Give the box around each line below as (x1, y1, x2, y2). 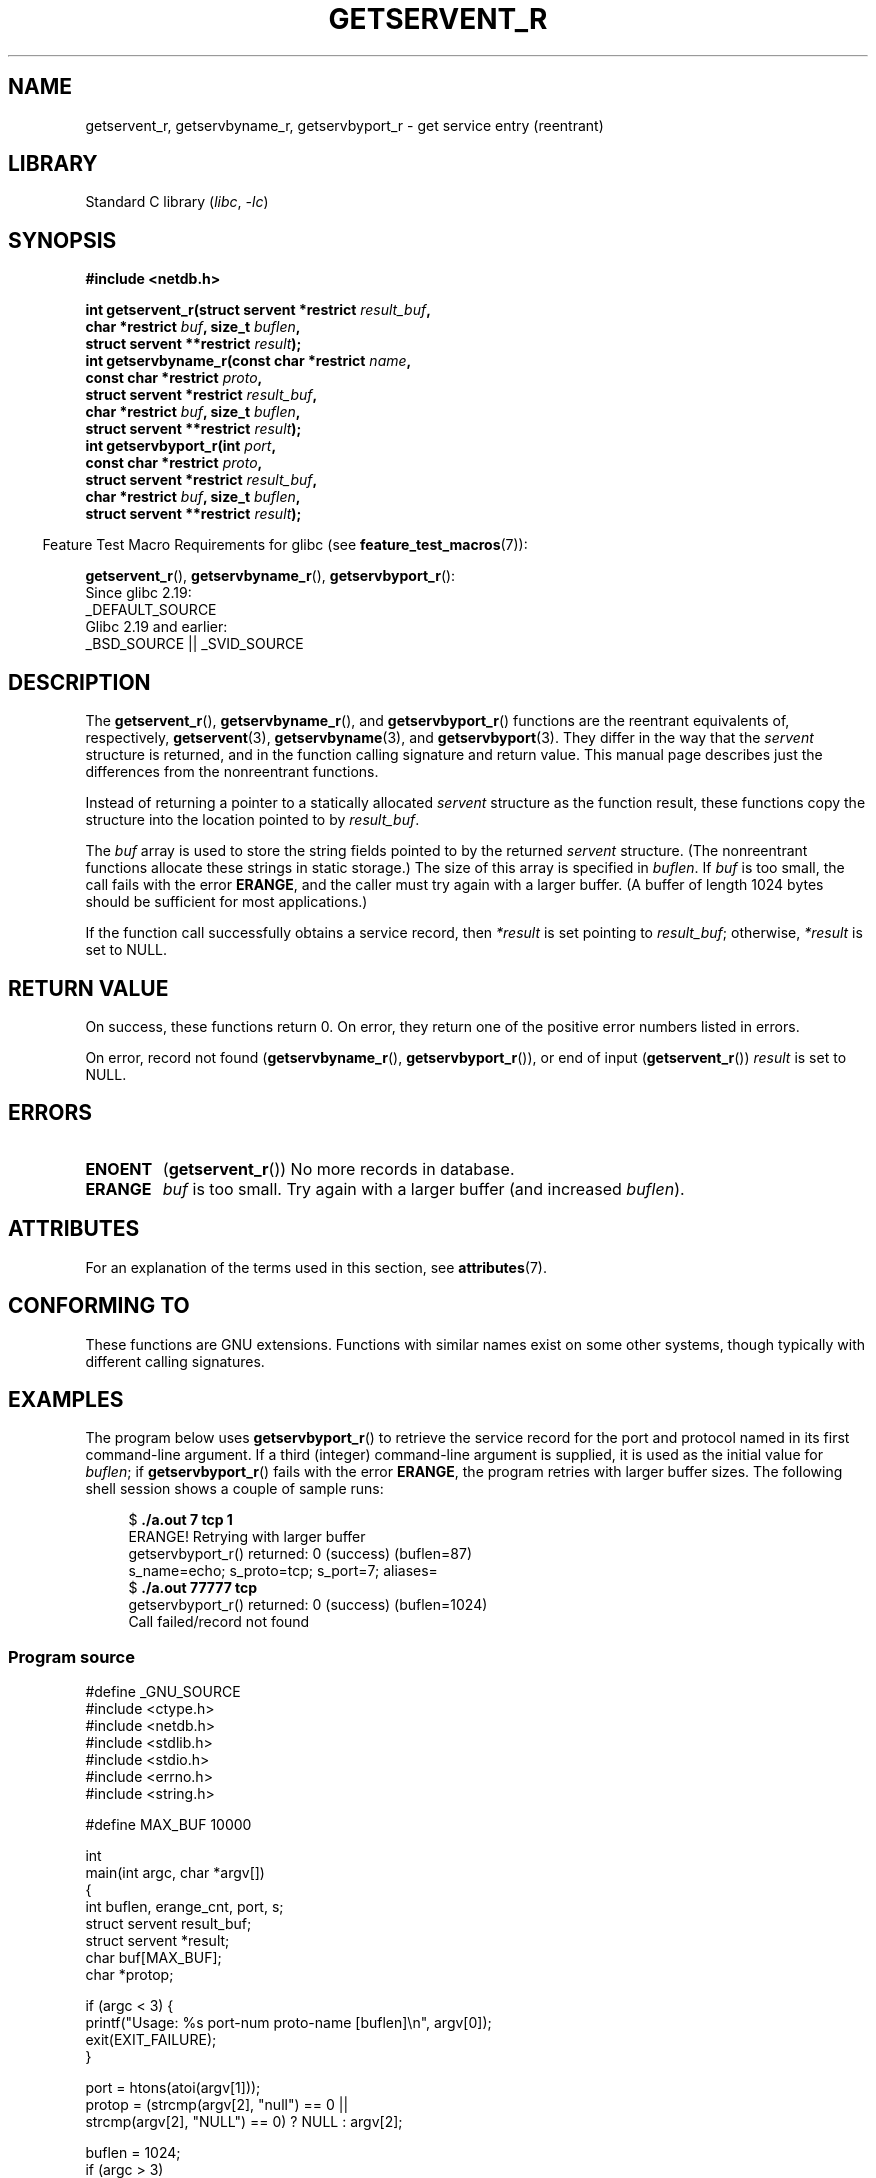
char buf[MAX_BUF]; (85, 1949, 222, 1967)
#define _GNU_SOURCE (85, 1683, 241, 1701)
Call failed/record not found (128, 1613, 310, 1631)
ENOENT (85, 1158, 153, 1179)
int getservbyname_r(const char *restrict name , (85, 352, 412, 370)
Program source (8, 1646, 135, 1667)
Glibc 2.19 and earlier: (85, 618, 228, 636)
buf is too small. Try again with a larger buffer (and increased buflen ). (162, 1178, 685, 1199)
